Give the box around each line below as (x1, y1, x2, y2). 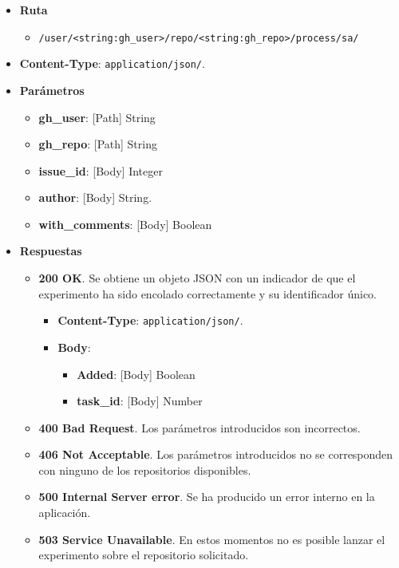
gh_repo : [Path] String (38, 136, 157, 152)
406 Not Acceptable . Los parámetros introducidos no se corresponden (38, 446, 393, 463)
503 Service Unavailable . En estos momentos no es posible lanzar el (38, 531, 385, 547)
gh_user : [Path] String (38, 108, 156, 125)
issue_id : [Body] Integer (38, 162, 163, 179)
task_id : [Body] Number (77, 392, 203, 409)
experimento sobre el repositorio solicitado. (38, 546, 249, 563)
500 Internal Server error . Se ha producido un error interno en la (38, 488, 375, 505)
